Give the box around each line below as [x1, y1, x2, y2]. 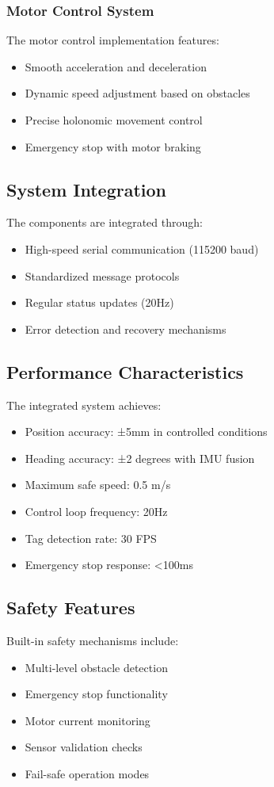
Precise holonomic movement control [25, 112, 203, 128]
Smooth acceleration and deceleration [25, 58, 207, 74]
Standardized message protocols [25, 267, 180, 284]
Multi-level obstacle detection [25, 659, 168, 675]
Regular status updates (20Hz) [25, 294, 174, 311]
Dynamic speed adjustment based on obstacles [25, 85, 250, 101]
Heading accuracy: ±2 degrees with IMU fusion [25, 449, 255, 466]
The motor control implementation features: [6, 32, 219, 48]
